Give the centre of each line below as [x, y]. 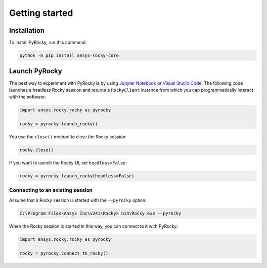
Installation [27, 30]
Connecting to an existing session [51, 190]
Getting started [41, 13]
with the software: [28, 97]
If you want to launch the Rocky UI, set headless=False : [68, 163]
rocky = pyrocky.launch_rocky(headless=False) [77, 176]
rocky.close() [37, 150]
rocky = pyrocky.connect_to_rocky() [64, 253]
